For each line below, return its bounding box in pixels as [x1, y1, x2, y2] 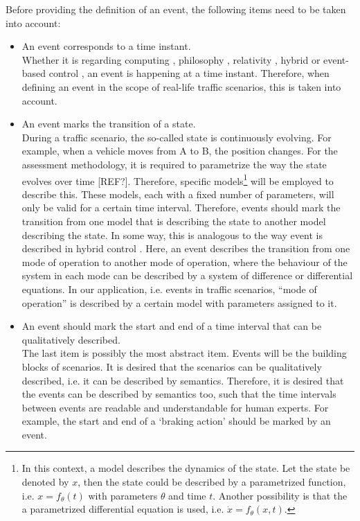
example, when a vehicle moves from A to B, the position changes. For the [21, 143, 338, 158]
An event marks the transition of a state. [21, 116, 196, 131]
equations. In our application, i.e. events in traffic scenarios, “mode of [21, 281, 317, 296]
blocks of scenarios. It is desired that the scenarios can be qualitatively [21, 359, 322, 373]
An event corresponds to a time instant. [21, 39, 191, 53]
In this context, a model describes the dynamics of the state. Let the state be [21, 461, 350, 475]
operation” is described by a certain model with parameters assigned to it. [21, 295, 337, 310]
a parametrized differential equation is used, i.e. [21, 502, 224, 516]
